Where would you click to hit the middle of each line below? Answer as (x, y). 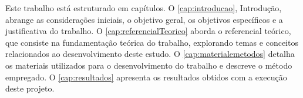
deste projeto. (30, 88)
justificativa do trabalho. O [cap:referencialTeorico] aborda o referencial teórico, (148, 31)
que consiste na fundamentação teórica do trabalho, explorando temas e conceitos (152, 42)
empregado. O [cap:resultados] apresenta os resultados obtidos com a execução (146, 77)
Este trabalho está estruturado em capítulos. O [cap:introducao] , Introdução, (144, 8)
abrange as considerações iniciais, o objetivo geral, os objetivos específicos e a (144, 19)
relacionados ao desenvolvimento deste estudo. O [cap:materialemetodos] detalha (150, 54)
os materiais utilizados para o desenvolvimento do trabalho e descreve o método (149, 65)
